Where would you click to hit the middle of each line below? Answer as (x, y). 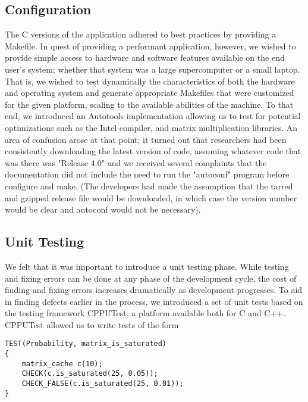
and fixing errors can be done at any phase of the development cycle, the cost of (151, 278)
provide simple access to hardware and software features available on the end (145, 57)
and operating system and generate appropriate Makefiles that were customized (150, 93)
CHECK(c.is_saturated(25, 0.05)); (90, 374)
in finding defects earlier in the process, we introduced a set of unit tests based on (154, 301)
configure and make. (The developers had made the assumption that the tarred (149, 186)
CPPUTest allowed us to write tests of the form (92, 324)
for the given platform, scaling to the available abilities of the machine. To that (149, 104)
